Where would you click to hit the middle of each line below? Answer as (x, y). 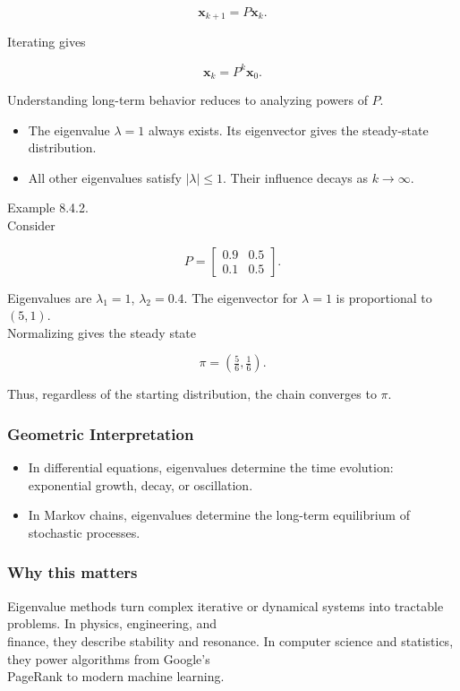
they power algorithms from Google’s (109, 658)
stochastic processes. (84, 532)
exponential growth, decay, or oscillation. (141, 484)
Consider (31, 225)
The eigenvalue (69, 130)
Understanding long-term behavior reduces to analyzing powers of (187, 99)
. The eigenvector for (241, 297)
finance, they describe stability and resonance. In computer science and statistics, (230, 640)
